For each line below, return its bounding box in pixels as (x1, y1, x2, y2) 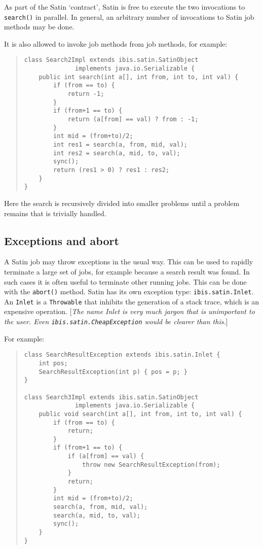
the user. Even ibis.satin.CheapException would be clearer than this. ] (4, 316, 228, 327)
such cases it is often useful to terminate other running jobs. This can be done (4, 276, 247, 287)
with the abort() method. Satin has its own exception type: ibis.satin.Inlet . (4, 286, 254, 297)
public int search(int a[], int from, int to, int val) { (39, 73, 239, 81)
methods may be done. (4, 21, 74, 32)
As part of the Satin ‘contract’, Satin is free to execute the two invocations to (4, 2, 245, 12)
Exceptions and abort (4, 232, 119, 248)
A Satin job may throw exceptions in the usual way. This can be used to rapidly (4, 256, 253, 267)
